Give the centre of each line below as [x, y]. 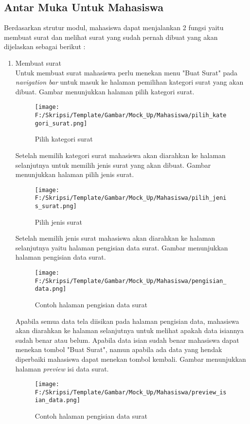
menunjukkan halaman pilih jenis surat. [75, 174]
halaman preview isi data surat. [62, 368]
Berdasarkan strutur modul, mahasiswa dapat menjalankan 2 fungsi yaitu [114, 27]
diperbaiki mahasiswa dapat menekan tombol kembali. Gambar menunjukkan [131, 359]
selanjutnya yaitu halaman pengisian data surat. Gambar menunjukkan [122, 247]
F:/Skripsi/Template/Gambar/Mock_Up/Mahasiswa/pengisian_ [131, 281]
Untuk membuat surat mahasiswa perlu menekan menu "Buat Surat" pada [126, 72]
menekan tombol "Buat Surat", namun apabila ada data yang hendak [119, 349]
